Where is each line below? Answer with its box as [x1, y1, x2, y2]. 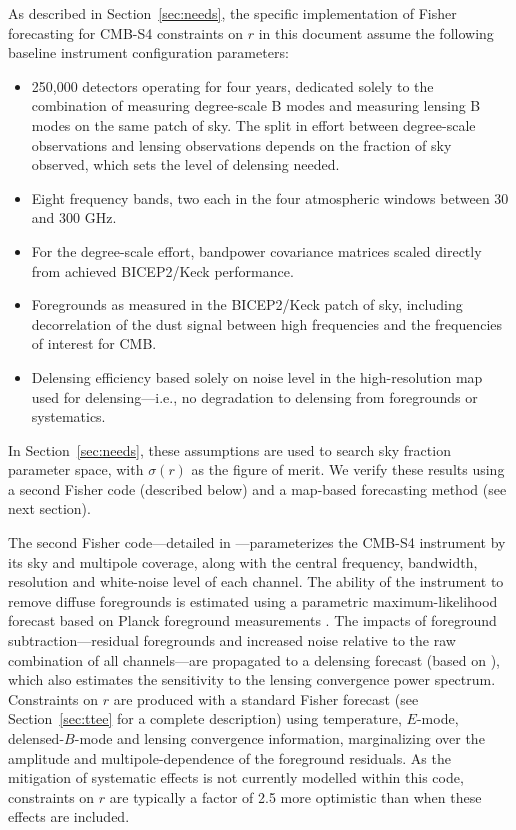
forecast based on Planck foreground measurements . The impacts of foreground [8, 610, 497, 631]
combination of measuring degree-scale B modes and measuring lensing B [31, 95, 481, 116]
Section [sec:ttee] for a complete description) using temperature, [8, 708, 402, 729]
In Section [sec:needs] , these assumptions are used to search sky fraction [8, 439, 451, 460]
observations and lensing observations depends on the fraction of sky [31, 134, 452, 155]
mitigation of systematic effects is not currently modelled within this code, [8, 767, 464, 788]
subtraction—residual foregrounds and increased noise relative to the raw [8, 630, 456, 651]
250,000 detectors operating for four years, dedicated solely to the [31, 75, 434, 96]
